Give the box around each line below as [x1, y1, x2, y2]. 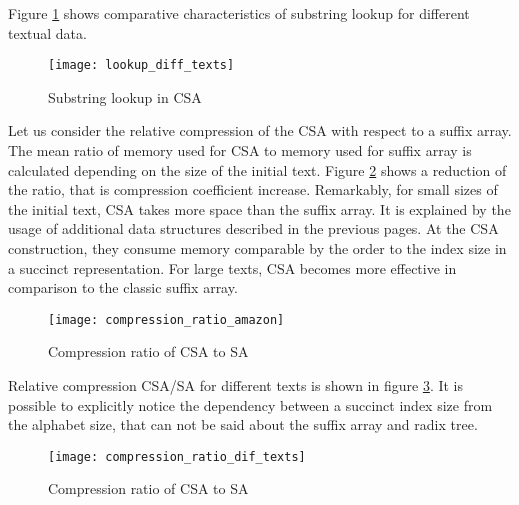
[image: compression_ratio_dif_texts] [48, 449, 306, 464]
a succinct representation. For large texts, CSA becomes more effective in [8, 257, 457, 278]
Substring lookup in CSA [48, 86, 202, 107]
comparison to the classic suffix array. [8, 277, 238, 298]
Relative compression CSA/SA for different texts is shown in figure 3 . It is [8, 375, 463, 396]
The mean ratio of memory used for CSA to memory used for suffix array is [8, 140, 472, 161]
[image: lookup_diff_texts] [48, 58, 235, 73]
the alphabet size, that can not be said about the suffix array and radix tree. [8, 414, 478, 435]
